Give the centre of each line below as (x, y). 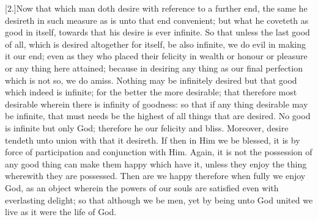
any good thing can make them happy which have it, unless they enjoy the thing (156, 163)
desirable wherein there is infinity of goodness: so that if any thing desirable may (157, 104)
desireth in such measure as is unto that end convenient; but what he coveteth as (157, 20)
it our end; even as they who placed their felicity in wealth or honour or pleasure (156, 56)
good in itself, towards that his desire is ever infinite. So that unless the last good (157, 32)
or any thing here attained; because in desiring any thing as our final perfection (154, 68)
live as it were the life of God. (61, 212)
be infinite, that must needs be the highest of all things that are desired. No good (158, 116)
